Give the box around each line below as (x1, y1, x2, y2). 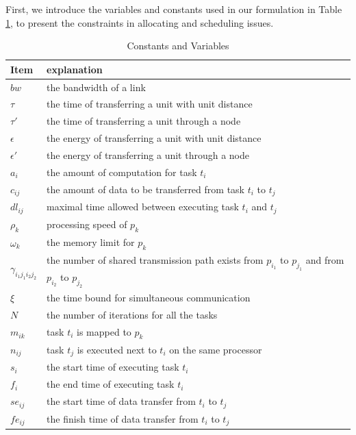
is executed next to (77, 342, 157, 356)
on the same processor (169, 342, 262, 356)
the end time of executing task (47, 377, 175, 391)
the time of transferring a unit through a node (47, 114, 241, 128)
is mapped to (77, 324, 131, 338)
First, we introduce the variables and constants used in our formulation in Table (5, 2, 342, 16)
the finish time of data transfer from (47, 411, 199, 425)
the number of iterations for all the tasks (47, 307, 218, 321)
